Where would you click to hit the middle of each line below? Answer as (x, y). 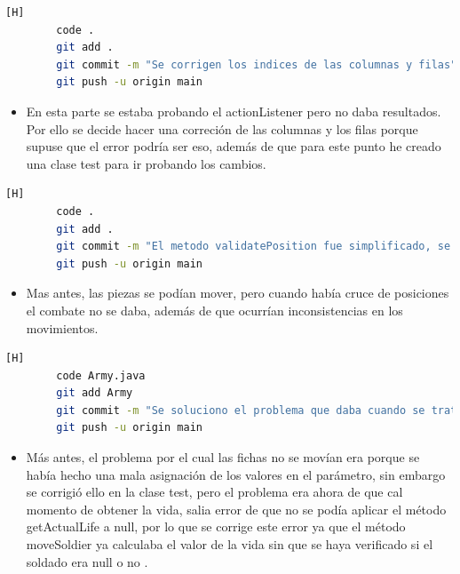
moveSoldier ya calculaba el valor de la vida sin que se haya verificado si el (230, 544)
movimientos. (62, 327)
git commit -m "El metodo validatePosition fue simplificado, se (254, 247)
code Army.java (101, 375)
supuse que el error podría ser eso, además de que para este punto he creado (234, 146)
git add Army (95, 393)
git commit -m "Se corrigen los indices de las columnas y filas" (257, 64)
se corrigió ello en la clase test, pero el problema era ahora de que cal (214, 492)
